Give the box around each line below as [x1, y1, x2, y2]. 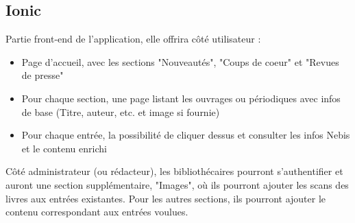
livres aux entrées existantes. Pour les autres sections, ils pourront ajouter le [5, 191, 326, 205]
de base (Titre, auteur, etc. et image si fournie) [21, 104, 220, 119]
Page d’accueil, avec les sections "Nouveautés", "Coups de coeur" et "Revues [21, 54, 339, 69]
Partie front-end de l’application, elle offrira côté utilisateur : [5, 32, 261, 46]
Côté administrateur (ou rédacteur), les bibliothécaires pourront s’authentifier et [5, 164, 343, 178]
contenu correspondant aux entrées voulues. [5, 204, 188, 219]
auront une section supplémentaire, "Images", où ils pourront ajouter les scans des [5, 177, 349, 191]
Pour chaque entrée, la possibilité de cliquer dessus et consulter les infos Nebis [21, 128, 350, 142]
